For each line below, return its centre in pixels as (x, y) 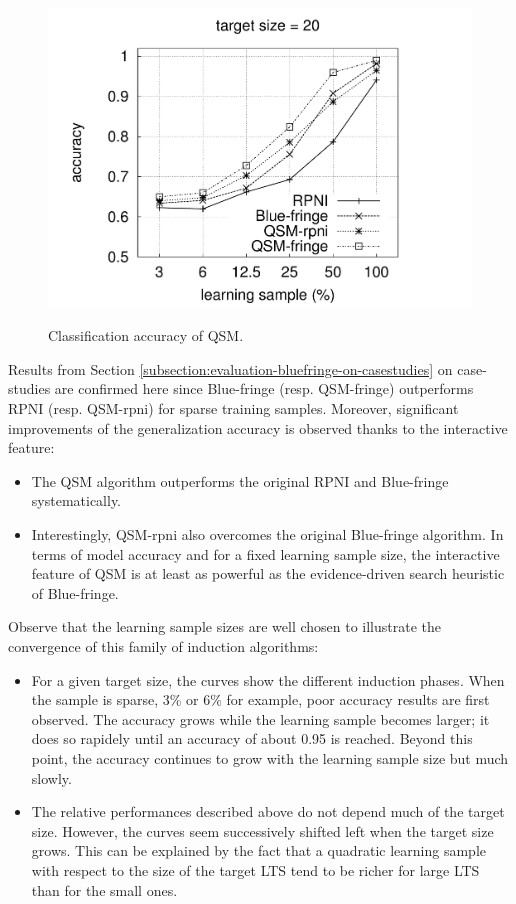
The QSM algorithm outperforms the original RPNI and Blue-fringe (240, 480)
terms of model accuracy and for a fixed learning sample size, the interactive (265, 553)
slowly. (51, 777)
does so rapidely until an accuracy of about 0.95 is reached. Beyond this (252, 738)
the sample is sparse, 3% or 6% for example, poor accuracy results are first (260, 699)
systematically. (76, 500)
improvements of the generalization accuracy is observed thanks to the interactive (258, 427)
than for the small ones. (104, 889)
